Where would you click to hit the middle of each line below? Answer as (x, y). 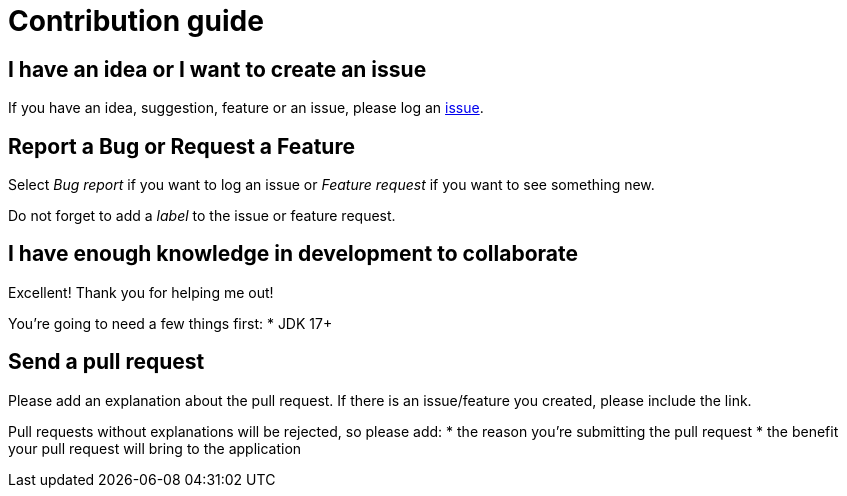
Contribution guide (136, 21)
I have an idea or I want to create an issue (217, 69)
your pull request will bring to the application (155, 448)
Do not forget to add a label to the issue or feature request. (202, 216)
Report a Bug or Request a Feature (181, 146)
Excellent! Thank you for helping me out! (141, 292)
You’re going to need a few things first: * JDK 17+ (170, 323)
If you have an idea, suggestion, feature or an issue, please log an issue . (246, 108)
